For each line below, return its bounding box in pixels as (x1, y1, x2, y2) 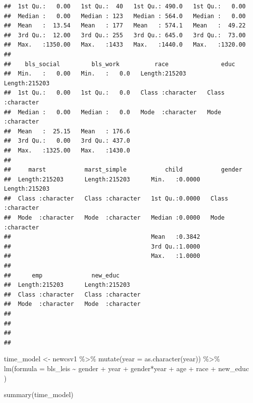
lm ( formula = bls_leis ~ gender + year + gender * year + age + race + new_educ (4, 363, 249, 373)
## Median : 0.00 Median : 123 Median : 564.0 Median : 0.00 (4, 12, 246, 20)
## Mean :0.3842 (4, 233, 200, 241)
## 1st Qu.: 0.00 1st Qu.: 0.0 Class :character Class (4, 89, 225, 97)
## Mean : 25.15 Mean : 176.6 (4, 127, 130, 135)
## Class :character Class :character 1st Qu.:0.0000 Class (4, 195, 229, 202)
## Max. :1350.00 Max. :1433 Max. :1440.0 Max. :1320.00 (4, 41, 246, 49)
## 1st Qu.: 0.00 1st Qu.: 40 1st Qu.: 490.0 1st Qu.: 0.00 (4, 3, 246, 10)
